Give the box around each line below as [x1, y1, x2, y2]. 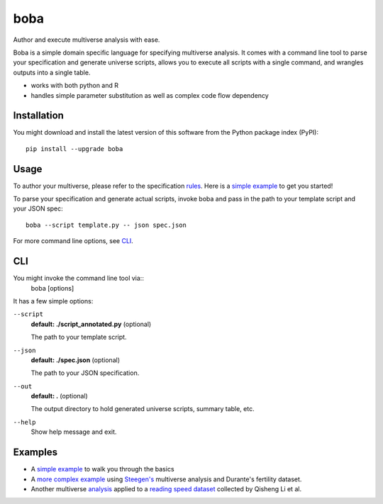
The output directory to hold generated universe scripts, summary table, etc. [30, 405, 255, 413]
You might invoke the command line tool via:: [13, 274, 145, 283]
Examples [13, 447, 58, 459]
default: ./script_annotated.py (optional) [30, 320, 152, 328]
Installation [13, 110, 64, 122]
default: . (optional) [30, 392, 88, 401]
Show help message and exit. [30, 427, 117, 436]
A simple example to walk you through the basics [30, 465, 174, 474]
